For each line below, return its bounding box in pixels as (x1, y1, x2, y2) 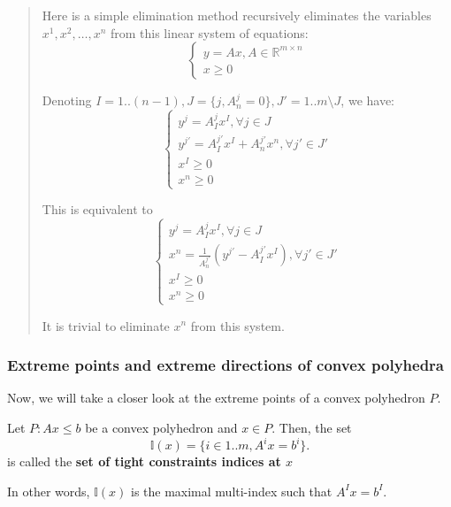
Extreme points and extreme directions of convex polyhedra (7, 354, 444, 376)
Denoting (42, 91, 92, 110)
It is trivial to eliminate (42, 316, 170, 334)
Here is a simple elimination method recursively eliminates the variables (42, 6, 432, 24)
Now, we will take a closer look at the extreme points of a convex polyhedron (7, 388, 425, 407)
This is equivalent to (42, 200, 153, 219)
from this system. (190, 316, 285, 334)
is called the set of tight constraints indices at (7, 452, 281, 470)
